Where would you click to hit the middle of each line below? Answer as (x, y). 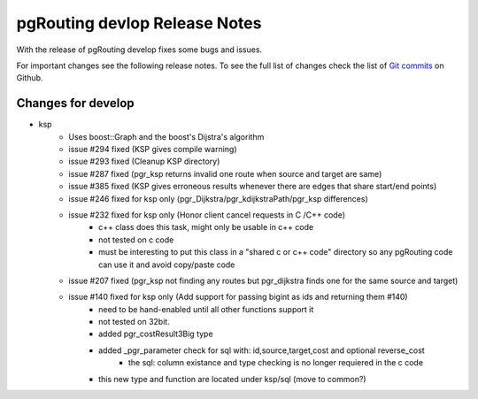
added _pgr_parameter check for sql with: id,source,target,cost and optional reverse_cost (262, 350)
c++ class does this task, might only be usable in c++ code (206, 227)
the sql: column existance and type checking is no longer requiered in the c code (276, 363)
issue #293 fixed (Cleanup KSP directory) (144, 161)
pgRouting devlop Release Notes (139, 23)
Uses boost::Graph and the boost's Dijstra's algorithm (166, 136)
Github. (30, 78)
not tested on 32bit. (134, 322)
